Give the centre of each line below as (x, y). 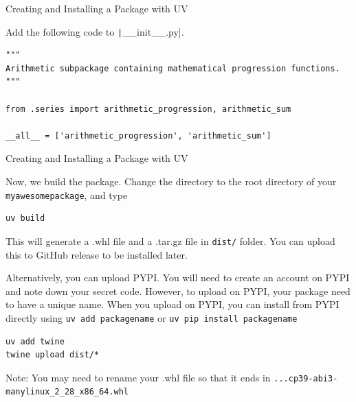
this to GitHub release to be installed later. (97, 254)
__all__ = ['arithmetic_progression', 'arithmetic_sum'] (138, 135)
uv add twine (35, 341)
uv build (25, 218)
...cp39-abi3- (306, 378)
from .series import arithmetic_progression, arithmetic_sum (148, 109)
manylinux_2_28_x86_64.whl (67, 392)
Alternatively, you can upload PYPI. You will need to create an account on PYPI (178, 277)
